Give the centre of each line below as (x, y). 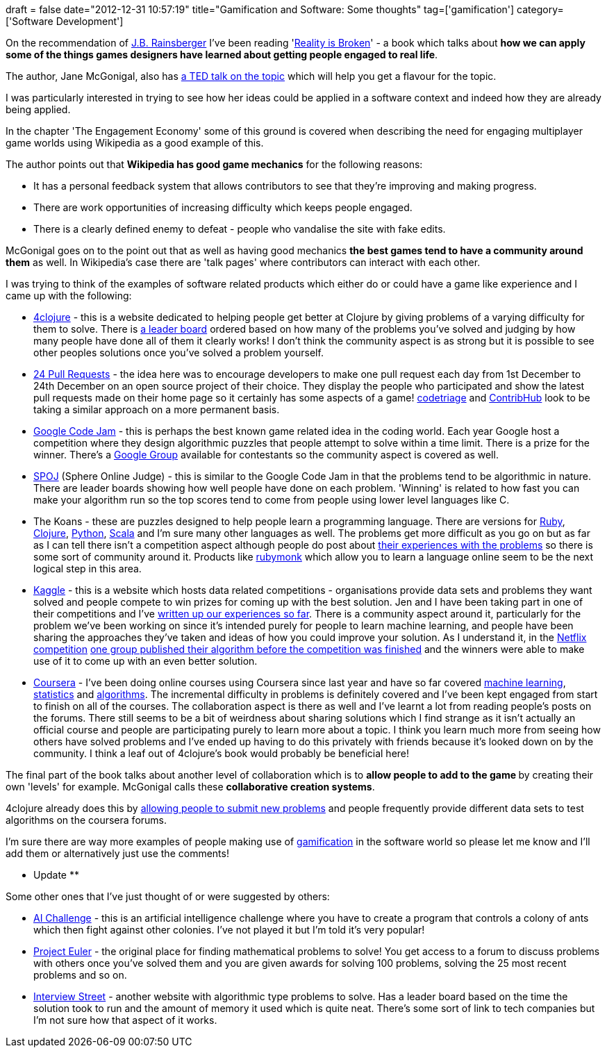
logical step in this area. (88, 569)
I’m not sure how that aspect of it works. (125, 1020)
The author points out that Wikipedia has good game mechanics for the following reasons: (214, 164)
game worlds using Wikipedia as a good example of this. (135, 143)
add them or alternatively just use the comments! (117, 853)
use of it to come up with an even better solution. (145, 661)
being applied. (38, 109)
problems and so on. (80, 975)
